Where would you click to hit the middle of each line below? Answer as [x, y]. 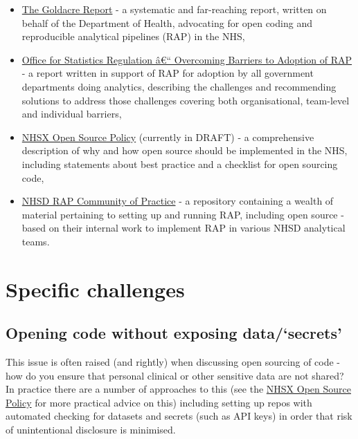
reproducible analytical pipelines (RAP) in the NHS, [133, 36]
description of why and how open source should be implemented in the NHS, [185, 150]
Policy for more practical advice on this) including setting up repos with [159, 402]
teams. [36, 241]
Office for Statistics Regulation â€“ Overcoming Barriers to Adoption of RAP [187, 59]
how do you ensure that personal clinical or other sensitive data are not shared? [175, 375]
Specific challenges [95, 289]
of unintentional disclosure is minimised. [91, 430]
